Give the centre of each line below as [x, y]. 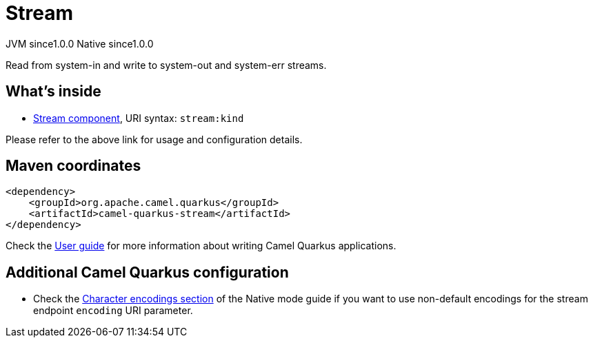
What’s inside [53, 92]
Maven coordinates [73, 166]
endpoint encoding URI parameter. [113, 311]
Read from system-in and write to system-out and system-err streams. [166, 65]
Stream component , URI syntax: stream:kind [139, 118]
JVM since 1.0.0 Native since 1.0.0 [80, 43]
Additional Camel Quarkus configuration [147, 272]
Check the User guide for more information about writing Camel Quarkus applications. [201, 246]
